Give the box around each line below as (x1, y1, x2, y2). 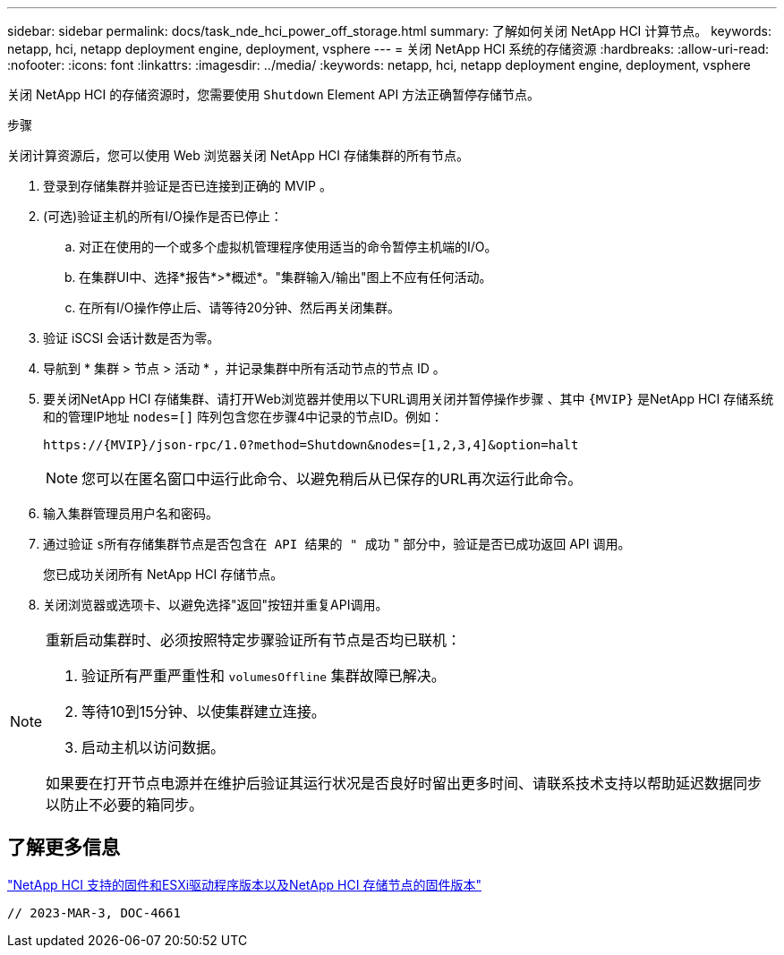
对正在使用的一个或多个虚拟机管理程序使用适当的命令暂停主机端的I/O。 (79, 239, 498, 254)
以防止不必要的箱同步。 (46, 796, 204, 814)
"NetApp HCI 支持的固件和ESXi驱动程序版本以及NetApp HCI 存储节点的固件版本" (7, 876, 481, 892)
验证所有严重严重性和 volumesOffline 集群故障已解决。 (81, 667, 446, 685)
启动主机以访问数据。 (81, 738, 226, 756)
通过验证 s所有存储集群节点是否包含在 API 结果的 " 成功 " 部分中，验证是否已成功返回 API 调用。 (43, 536, 631, 551)
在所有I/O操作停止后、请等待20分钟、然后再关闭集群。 (79, 300, 400, 315)
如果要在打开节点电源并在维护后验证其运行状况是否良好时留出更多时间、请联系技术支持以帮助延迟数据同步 (46, 774, 763, 792)
